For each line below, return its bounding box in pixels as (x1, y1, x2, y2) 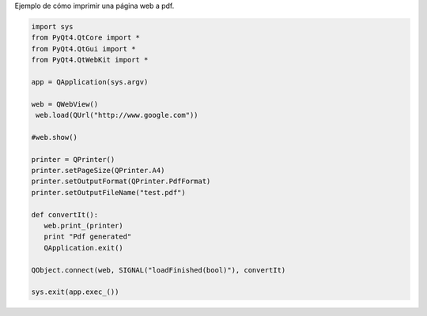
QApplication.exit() (43, 243, 124, 252)
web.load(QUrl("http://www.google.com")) (36, 111, 198, 120)
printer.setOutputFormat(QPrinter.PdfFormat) (31, 177, 211, 186)
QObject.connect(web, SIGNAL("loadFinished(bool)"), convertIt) (31, 265, 286, 274)
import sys (31, 22, 74, 31)
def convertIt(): (31, 210, 99, 219)
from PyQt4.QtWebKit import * (31, 55, 149, 65)
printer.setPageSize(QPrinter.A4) (31, 166, 165, 175)
